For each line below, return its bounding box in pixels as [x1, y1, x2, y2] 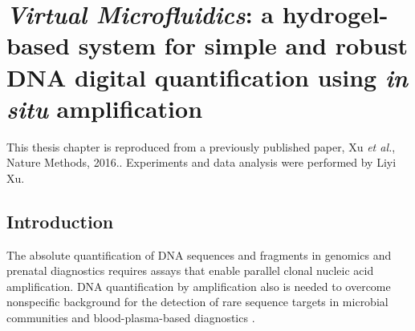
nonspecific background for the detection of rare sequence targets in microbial [6, 293, 389, 310]
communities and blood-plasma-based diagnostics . [6, 309, 255, 326]
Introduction [6, 208, 114, 233]
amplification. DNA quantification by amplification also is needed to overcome [6, 277, 391, 294]
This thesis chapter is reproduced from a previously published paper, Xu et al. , [6, 138, 396, 155]
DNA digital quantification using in [6, 60, 409, 94]
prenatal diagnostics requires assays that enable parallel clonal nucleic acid [6, 262, 374, 279]
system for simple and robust [78, 29, 409, 62]
